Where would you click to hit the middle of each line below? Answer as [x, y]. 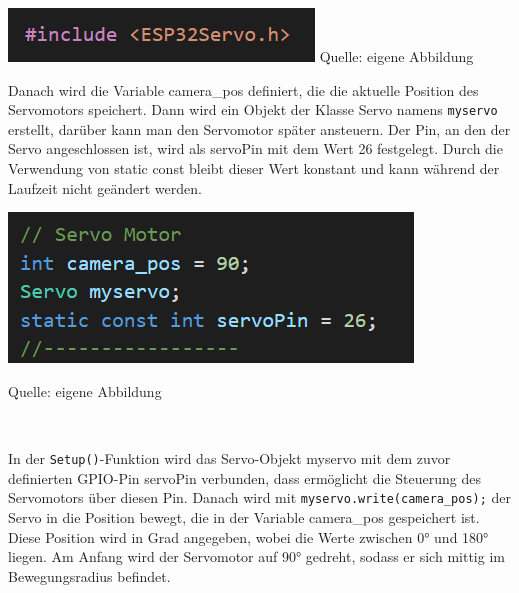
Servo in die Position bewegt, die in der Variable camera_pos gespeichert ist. [244, 516]
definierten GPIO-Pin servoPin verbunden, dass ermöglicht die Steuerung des [244, 477]
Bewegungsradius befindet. [89, 575]
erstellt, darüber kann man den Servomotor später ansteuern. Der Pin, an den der [259, 128]
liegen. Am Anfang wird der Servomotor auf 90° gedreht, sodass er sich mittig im [256, 556]
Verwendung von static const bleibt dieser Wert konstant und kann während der [254, 168]
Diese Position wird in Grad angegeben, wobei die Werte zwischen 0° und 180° [248, 536]
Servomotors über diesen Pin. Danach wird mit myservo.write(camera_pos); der [260, 497]
